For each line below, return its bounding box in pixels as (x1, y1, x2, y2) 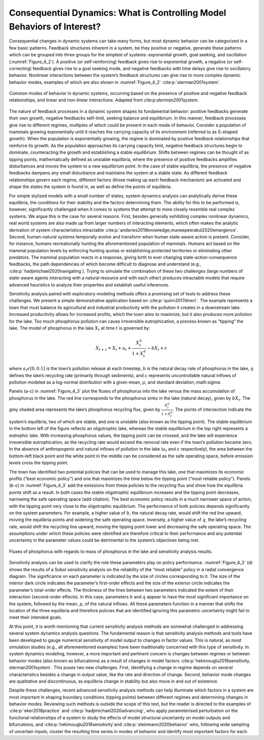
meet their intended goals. (9, 615, 62, 621)
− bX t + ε (147, 345, 167, 352)
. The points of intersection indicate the (173, 406, 252, 412)
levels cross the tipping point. (9, 460, 68, 466)
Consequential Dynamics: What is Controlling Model (9, 7, 226, 18)
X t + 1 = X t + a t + (95, 345, 132, 352)
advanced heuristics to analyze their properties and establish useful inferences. (9, 282, 170, 287)
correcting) (9, 65, 32, 71)
